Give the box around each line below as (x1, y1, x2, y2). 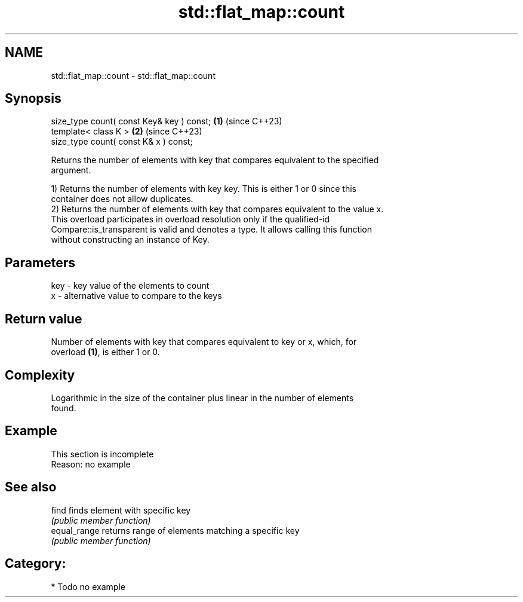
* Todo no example (51, 581, 125, 592)
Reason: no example (51, 459, 131, 469)
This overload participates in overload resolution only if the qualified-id (51, 214, 330, 225)
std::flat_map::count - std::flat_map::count (51, 70, 216, 81)
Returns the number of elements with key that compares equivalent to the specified (51, 155, 379, 166)
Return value (5, 311, 82, 326)
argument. (51, 165, 91, 176)
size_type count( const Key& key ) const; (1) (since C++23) (51, 116, 282, 127)
